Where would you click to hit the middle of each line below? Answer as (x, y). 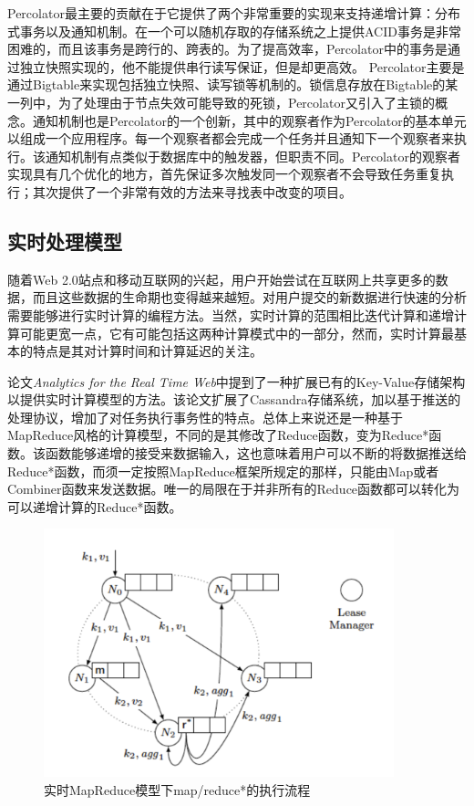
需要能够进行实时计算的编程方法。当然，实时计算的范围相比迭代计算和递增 (231, 314)
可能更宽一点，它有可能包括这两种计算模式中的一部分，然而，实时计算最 (237, 333)
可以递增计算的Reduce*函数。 (95, 506)
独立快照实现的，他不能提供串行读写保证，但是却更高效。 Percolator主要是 (242, 66)
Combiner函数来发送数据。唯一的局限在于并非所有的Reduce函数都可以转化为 (234, 489)
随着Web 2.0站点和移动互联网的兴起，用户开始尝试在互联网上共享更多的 (222, 279)
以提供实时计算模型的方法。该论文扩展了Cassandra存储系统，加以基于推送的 (234, 399)
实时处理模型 (65, 241)
